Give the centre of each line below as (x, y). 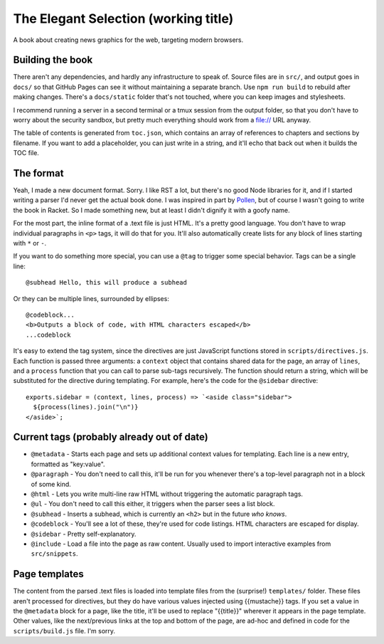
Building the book (53, 60)
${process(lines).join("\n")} (86, 407)
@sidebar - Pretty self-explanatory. (84, 534)
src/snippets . (54, 554)
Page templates (49, 574)
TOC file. (26, 153)
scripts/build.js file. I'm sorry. (64, 630)
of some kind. (51, 484)
